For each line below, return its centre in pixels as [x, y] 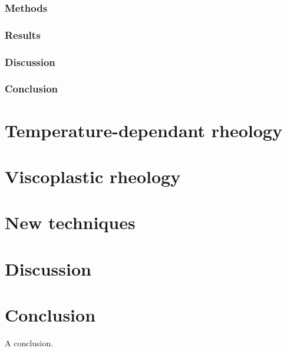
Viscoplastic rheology [93, 176]
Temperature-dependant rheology [143, 130]
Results [23, 34]
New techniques [70, 222]
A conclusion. [29, 343]
